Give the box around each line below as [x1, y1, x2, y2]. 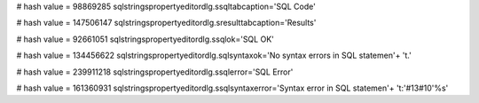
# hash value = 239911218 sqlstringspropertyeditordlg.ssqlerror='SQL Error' [16, 67, 294, 77]
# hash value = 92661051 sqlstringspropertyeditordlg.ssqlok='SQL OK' [16, 34, 274, 44]
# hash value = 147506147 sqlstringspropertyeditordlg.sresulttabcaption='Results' [16, 18, 317, 28]
